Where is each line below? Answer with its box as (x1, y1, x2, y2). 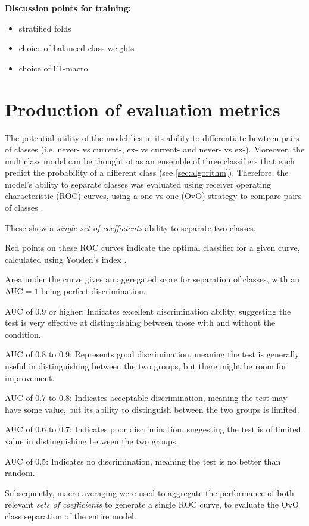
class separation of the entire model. (5, 509, 136, 522)
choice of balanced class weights (18, 42, 135, 54)
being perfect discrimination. (41, 285, 146, 297)
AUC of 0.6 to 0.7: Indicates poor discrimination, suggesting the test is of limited (5, 423, 301, 435)
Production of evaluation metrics (5, 97, 280, 121)
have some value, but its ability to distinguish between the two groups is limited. (5, 403, 299, 415)
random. (5, 466, 35, 479)
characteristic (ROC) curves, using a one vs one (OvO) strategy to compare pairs (5, 189, 302, 202)
